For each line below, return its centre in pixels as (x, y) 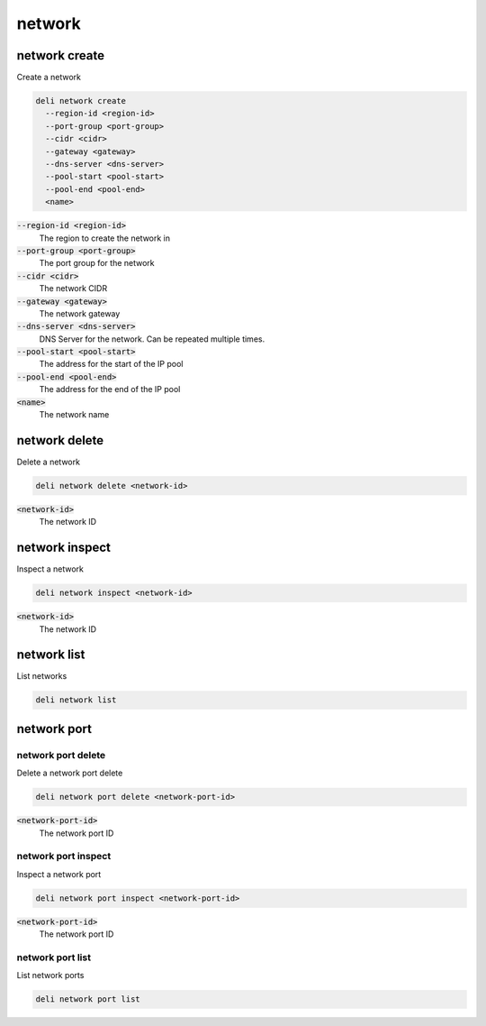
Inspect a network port (59, 874)
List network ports (50, 976)
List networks (42, 676)
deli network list (76, 700)
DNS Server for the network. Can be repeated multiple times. (152, 339)
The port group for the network (97, 263)
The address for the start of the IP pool (111, 364)
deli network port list (88, 999)
